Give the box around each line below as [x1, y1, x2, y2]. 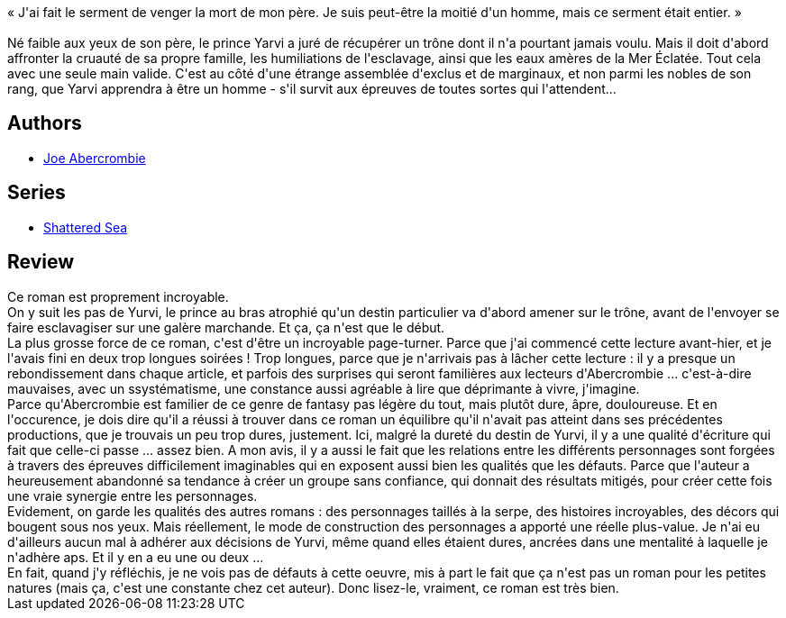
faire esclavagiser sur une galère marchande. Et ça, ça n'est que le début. [7, 319, 445, 335]
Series [7, 181, 66, 204]
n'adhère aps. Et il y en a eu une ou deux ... [7, 549, 264, 565]
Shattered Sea [43, 219, 128, 235]
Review [7, 250, 75, 274]
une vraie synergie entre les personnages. [7, 487, 258, 504]
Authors [7, 112, 82, 135]
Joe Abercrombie [43, 150, 146, 166]
